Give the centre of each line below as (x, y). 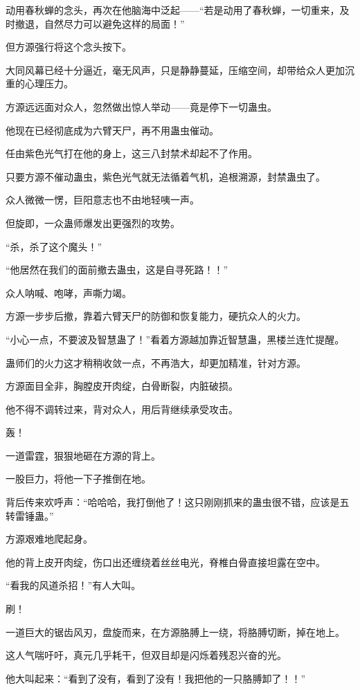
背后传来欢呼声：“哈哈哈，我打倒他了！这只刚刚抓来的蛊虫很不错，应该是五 (178, 502)
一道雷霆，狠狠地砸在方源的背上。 (83, 455)
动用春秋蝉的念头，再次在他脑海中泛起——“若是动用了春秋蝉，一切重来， (173, 10)
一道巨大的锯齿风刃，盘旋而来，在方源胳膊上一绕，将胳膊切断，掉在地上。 (175, 632)
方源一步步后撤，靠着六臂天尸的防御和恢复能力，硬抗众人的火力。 (156, 316)
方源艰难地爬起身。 (49, 539)
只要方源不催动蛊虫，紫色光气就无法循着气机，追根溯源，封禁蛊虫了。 (165, 176)
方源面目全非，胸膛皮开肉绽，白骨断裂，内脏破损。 (122, 386)
